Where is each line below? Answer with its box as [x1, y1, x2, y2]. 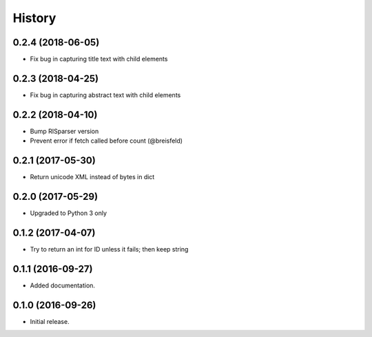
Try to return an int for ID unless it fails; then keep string [30, 245, 189, 253]
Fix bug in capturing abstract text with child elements [30, 90, 181, 99]
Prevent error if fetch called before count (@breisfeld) [30, 136, 183, 145]
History [12, 10, 56, 25]
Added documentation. [30, 281, 96, 289]
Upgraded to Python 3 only [30, 209, 107, 217]
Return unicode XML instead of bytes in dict [30, 173, 155, 181]
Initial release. [30, 317, 70, 325]
